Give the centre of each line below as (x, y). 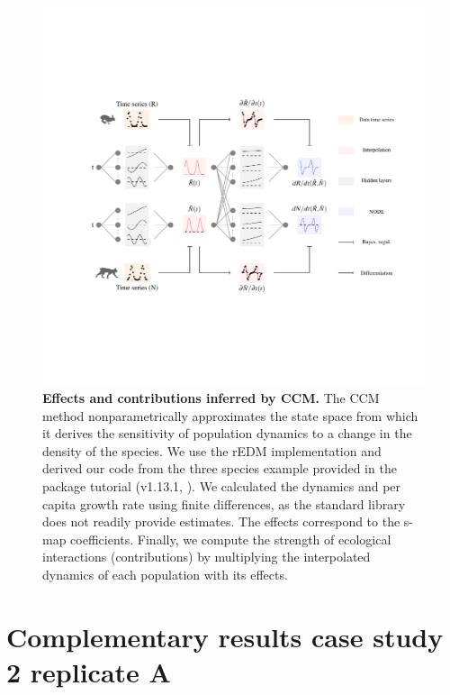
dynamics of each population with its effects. (165, 574)
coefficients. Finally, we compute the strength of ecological (231, 539)
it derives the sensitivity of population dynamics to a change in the (227, 433)
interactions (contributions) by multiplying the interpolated (207, 557)
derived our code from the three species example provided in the (220, 468)
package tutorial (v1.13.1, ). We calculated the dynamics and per (222, 486)
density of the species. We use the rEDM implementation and (212, 450)
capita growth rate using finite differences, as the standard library (224, 503)
